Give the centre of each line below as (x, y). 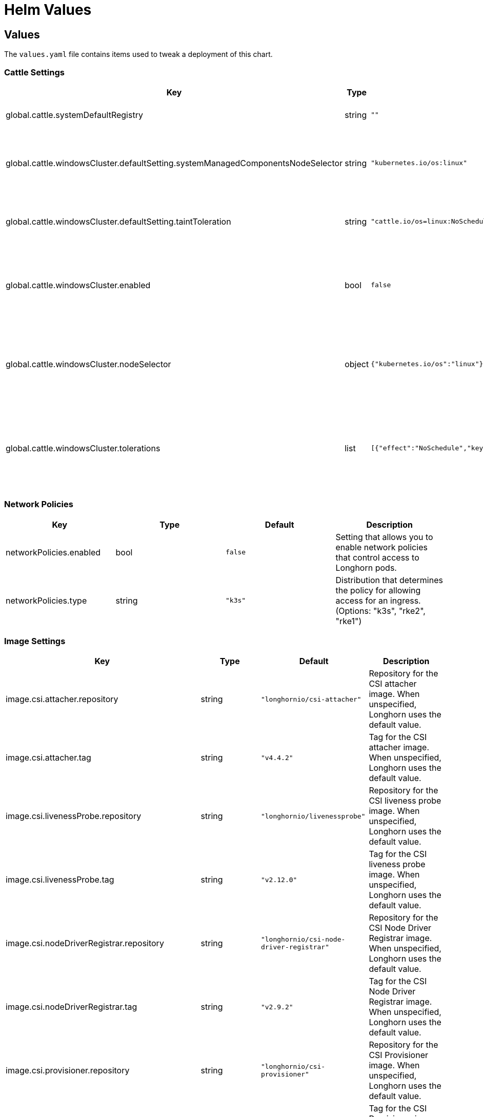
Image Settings (35, 641)
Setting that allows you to (384, 537)
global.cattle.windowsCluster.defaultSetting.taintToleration (118, 221)
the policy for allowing (378, 590)
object (357, 364)
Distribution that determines (389, 580)
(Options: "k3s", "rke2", (380, 611)
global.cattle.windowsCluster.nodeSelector (88, 364)
